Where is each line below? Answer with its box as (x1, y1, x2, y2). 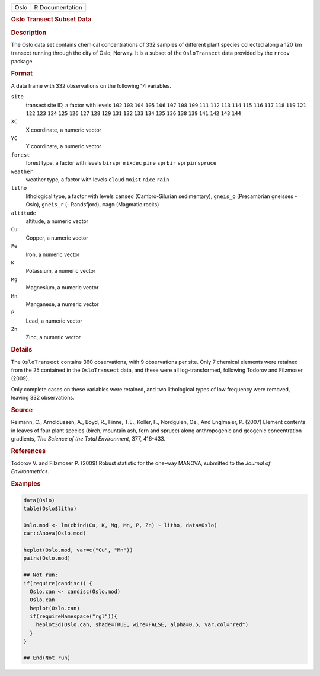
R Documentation (34, 4, 83, 11)
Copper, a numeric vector (25, 234, 88, 241)
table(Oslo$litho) (23, 505, 77, 512)
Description (11, 28, 47, 37)
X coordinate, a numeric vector (25, 126, 102, 133)
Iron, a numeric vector (25, 251, 80, 258)
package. (11, 58, 34, 65)
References (11, 447, 46, 455)
